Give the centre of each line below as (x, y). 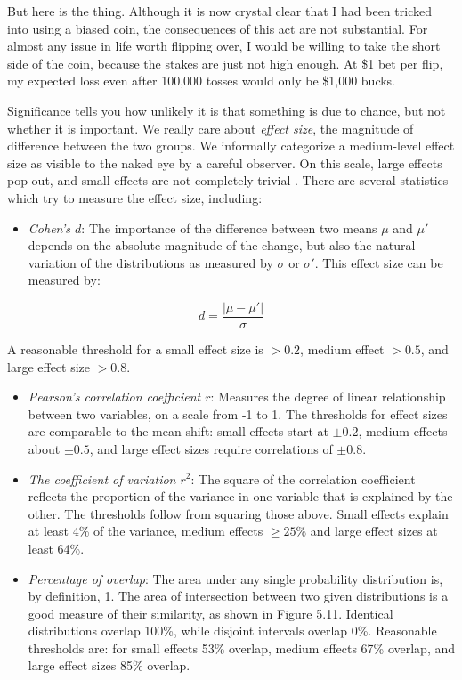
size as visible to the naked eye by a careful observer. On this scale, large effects (225, 162)
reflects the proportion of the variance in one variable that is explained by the (240, 496)
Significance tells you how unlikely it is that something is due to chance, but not (227, 110)
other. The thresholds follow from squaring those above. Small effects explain (238, 513)
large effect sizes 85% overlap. (109, 665)
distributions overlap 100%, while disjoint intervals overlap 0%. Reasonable (232, 631)
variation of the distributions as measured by (150, 262)
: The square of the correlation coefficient (303, 478)
